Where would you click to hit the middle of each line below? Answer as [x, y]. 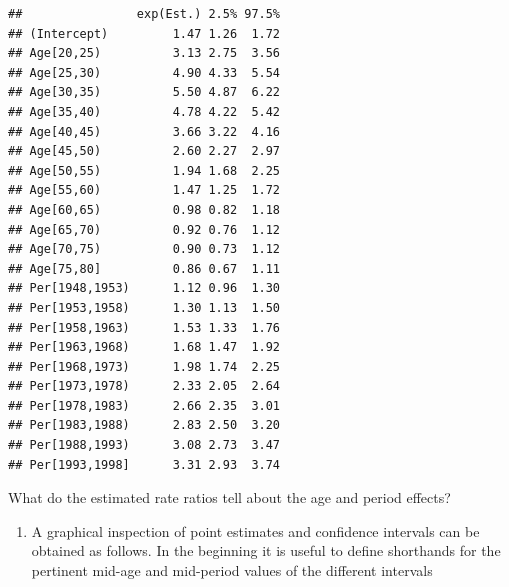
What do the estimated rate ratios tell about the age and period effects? [229, 497]
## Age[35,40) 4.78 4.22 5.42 [144, 111]
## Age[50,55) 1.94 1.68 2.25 [144, 170]
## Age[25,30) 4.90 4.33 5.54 [144, 72]
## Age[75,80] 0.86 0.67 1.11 [144, 268]
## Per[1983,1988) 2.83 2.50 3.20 [144, 425]
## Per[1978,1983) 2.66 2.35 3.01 [144, 405]
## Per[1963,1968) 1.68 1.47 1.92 [144, 347]
